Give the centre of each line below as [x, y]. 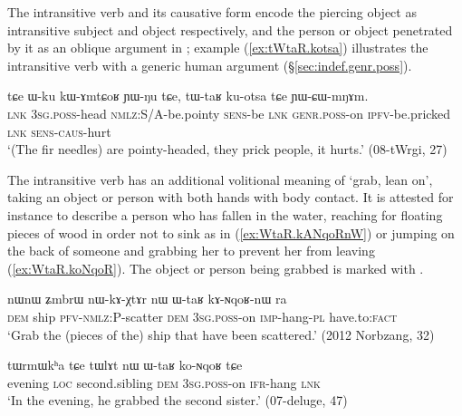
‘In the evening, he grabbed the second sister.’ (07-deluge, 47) [178, 400]
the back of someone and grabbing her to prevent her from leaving [191, 251]
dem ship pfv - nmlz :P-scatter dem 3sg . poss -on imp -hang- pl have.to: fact [202, 316]
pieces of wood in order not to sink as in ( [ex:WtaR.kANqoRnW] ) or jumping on [231, 232]
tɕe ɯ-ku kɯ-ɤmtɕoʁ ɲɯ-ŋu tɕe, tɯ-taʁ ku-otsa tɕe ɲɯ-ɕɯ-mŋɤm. [188, 96]
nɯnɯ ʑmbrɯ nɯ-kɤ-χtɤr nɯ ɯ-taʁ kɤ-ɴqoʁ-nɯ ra [147, 299]
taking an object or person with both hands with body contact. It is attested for [231, 197]
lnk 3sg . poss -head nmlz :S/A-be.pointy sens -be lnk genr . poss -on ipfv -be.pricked [229, 113]
